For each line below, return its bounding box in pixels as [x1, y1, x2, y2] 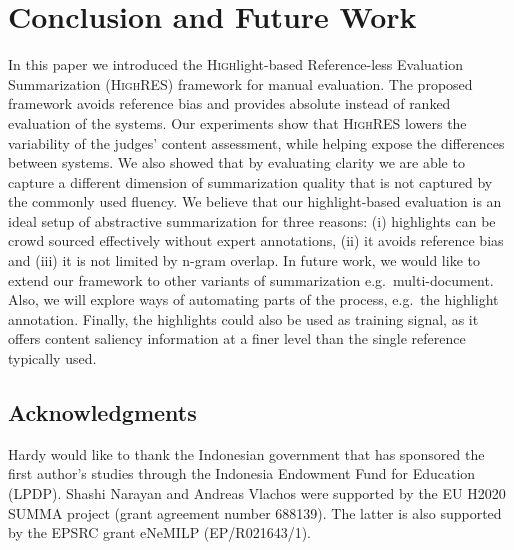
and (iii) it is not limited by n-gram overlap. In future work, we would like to [8, 250, 480, 271]
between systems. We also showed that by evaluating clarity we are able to [8, 152, 465, 173]
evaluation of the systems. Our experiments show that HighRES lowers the [8, 112, 467, 133]
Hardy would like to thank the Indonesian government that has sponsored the [8, 443, 485, 464]
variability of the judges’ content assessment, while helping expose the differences [8, 132, 505, 153]
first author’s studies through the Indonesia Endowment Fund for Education [8, 463, 476, 484]
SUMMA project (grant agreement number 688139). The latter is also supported [8, 502, 502, 523]
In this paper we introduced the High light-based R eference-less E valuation [8, 54, 463, 75]
